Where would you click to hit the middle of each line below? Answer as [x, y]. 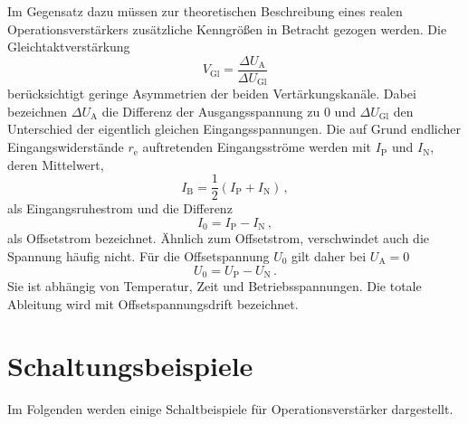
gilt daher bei [329, 255]
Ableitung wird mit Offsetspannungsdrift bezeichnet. [153, 303]
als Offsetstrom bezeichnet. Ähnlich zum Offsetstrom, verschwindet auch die [219, 238]
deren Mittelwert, [56, 164]
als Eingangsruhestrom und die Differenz [120, 208]
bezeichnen [38, 111]
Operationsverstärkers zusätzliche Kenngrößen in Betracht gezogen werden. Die [227, 28]
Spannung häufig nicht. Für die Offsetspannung [138, 255]
